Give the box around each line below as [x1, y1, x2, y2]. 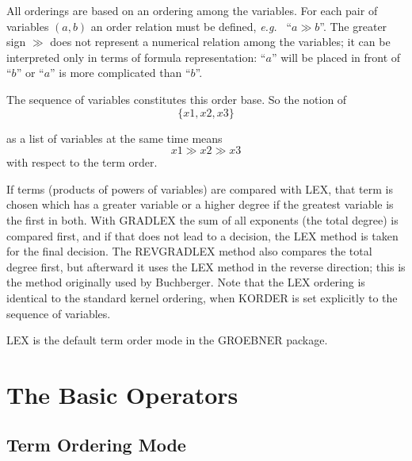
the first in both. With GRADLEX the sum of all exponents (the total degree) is [6, 211, 399, 228]
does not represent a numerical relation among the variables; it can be [50, 33, 391, 50]
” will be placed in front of [271, 48, 401, 65]
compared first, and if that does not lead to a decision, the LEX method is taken [6, 227, 399, 244]
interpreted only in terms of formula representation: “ [6, 48, 266, 65]
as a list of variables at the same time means [6, 129, 223, 146]
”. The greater [319, 17, 387, 34]
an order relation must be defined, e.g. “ [90, 17, 292, 34]
